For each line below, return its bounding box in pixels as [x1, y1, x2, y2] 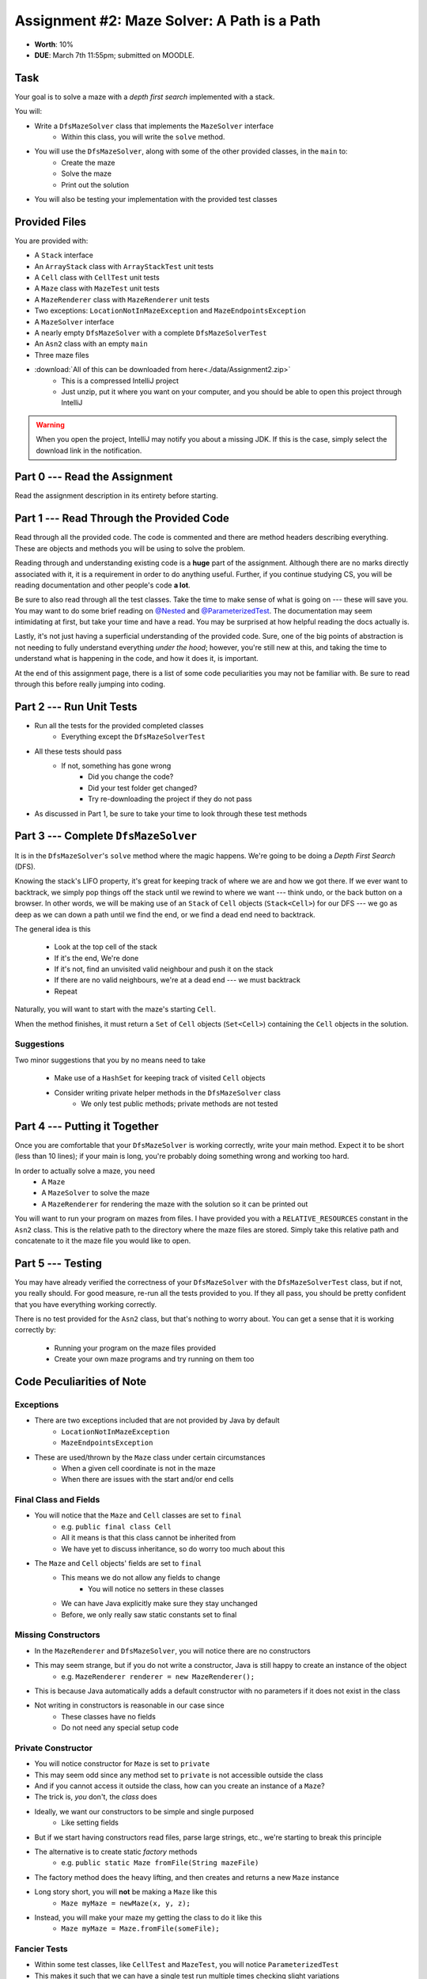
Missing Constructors [14, 1629, 100, 1640]
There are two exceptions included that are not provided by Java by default [34, 1415, 280, 1425]
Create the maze [61, 158, 115, 167]
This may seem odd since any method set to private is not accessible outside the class [34, 1770, 323, 1780]
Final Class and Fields [14, 1495, 100, 1506]
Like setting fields [61, 1818, 119, 1828]
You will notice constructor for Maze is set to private [34, 1759, 210, 1768]
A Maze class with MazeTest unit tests [34, 283, 160, 293]
